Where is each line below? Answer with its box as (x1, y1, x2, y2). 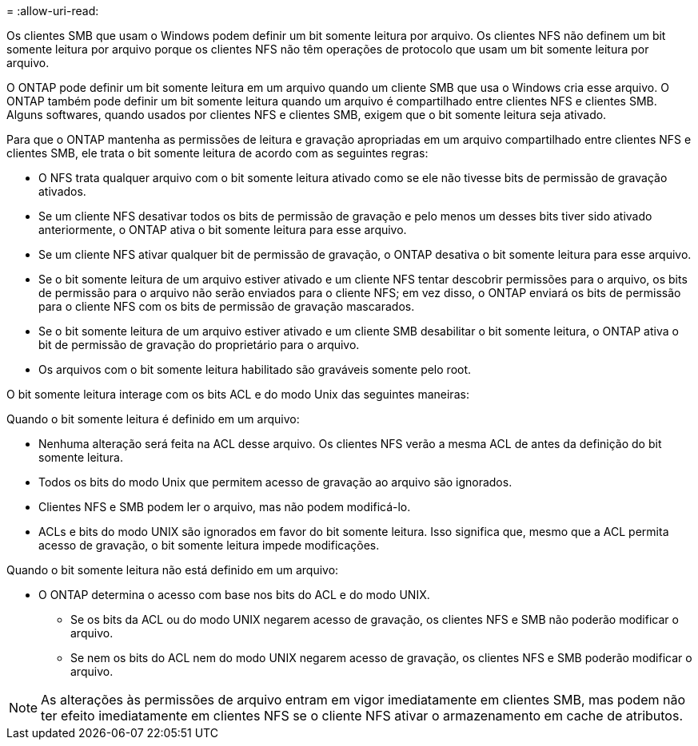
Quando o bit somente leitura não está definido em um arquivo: (6, 563, 339, 577)
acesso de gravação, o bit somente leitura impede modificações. (38, 538, 380, 552)
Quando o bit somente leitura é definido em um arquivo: (6, 412, 300, 426)
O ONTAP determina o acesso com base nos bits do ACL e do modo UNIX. (38, 588, 430, 601)
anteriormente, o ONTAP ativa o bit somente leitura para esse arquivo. (38, 223, 407, 236)
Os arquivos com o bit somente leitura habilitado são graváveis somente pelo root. (38, 363, 472, 376)
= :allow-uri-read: (6, 4, 99, 18)
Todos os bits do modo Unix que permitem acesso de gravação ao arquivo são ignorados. (38, 475, 513, 489)
